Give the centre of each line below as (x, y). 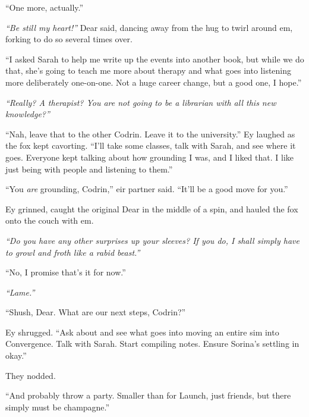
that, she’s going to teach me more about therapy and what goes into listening (149, 70)
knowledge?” (28, 114)
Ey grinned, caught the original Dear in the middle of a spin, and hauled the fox (152, 208)
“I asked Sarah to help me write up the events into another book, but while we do (155, 59)
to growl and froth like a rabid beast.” (73, 252)
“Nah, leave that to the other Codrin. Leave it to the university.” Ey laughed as (150, 134)
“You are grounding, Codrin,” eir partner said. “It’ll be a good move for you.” (147, 189)
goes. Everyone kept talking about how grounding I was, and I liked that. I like (150, 157)
